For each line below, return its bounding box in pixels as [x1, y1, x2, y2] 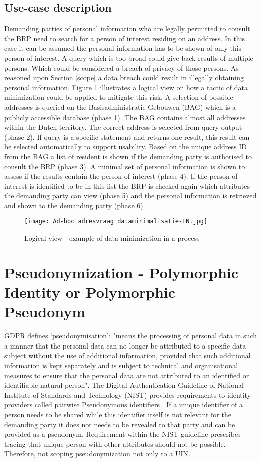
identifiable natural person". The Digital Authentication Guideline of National [4, 380, 244, 390]
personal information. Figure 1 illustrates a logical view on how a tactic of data [4, 82, 248, 92]
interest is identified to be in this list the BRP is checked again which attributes [4, 180, 250, 191]
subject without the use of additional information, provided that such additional [4, 350, 251, 361]
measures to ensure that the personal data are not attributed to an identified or [4, 370, 249, 380]
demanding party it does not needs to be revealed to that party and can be [4, 419, 235, 429]
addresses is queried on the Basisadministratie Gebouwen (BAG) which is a [4, 101, 236, 112]
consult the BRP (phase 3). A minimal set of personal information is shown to [4, 161, 245, 171]
